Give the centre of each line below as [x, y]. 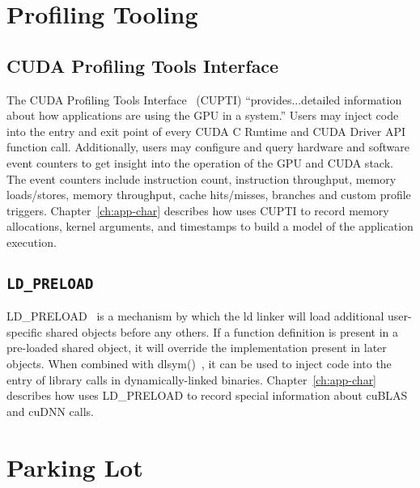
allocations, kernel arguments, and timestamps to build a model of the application [210, 226]
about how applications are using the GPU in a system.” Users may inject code [203, 115]
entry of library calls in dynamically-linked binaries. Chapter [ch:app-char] [192, 379]
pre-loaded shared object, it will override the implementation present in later [197, 348]
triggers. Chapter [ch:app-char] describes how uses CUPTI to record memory [198, 210]
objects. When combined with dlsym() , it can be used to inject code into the [199, 364]
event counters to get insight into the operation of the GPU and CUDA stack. [200, 162]
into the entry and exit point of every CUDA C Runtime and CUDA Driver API [206, 131]
